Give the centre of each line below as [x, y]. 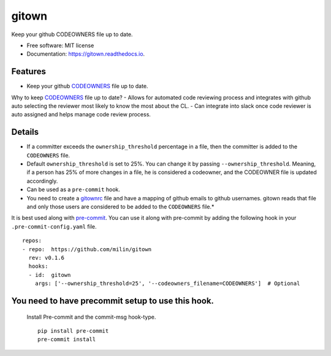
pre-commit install [67, 339]
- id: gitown [50, 275]
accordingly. [42, 181]
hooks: [38, 266]
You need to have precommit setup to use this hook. [113, 301]
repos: [32, 241]
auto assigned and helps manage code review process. [81, 115]
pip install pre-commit [73, 331]
